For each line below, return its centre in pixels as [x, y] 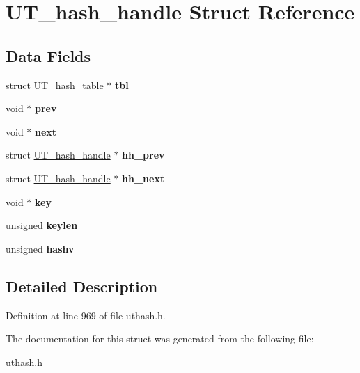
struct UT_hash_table [55, 85]
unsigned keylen [42, 225]
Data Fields [48, 55]
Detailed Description [82, 286]
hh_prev [143, 155]
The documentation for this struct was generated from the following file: [160, 339]
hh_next [143, 178]
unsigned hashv [40, 248]
